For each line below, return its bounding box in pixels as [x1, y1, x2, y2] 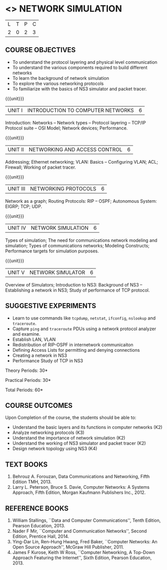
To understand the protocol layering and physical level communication [12, 59, 157, 65]
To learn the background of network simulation [12, 75, 109, 81]
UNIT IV [7, 224, 26, 231]
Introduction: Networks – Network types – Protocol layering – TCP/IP [5, 119, 146, 125]
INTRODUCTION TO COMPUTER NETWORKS [27, 106, 134, 113]
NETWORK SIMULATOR [29, 269, 85, 276]
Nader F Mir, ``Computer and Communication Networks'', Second [12, 528, 147, 534]
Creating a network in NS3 [12, 352, 67, 358]
